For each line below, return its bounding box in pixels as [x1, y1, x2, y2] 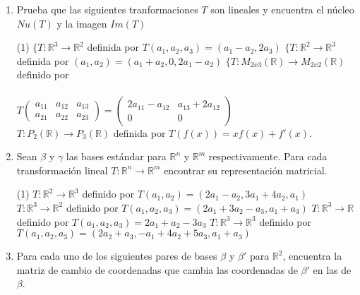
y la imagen [56, 16, 107, 30]
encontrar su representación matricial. [164, 162, 328, 177]
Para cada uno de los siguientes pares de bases [16, 248, 217, 263]
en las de [313, 262, 352, 277]
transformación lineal [16, 162, 108, 177]
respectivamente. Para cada [208, 149, 328, 164]
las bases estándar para [66, 149, 167, 164]
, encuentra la [282, 248, 342, 263]
